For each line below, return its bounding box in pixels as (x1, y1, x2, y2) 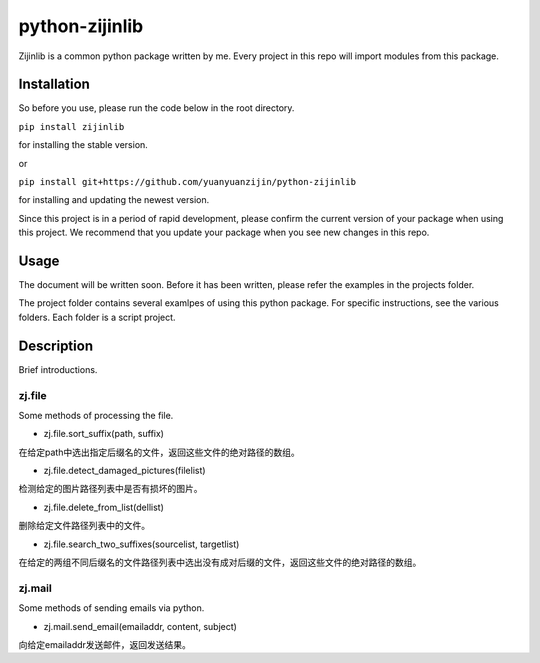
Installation (18, 76, 90, 93)
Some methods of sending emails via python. (18, 602, 205, 614)
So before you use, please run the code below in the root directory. (18, 102, 295, 114)
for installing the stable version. (18, 139, 149, 151)
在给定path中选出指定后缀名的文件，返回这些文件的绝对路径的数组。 (18, 446, 300, 458)
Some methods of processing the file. (18, 409, 174, 421)
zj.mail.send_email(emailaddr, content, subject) (43, 620, 237, 632)
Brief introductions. (18, 363, 98, 375)
